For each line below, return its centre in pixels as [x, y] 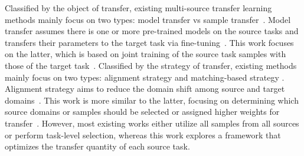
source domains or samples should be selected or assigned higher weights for [142, 112]
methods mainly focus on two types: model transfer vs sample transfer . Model [148, 19]
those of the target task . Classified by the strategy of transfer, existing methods [151, 65]
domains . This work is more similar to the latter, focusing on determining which [152, 100]
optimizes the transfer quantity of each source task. [97, 146]
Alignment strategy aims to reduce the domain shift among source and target [145, 89]
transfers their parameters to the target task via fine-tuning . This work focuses [149, 42]
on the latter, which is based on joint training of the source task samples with [146, 54]
